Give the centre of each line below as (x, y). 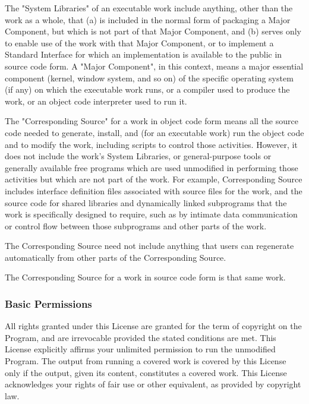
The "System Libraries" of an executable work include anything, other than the (149, 8)
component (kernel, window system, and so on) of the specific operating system (149, 78)
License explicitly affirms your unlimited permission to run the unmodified (140, 349)
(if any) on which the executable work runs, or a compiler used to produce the (147, 89)
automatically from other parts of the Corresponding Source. (116, 257)
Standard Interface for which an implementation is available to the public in (144, 54)
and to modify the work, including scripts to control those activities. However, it (151, 144)
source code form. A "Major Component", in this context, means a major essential (154, 66)
